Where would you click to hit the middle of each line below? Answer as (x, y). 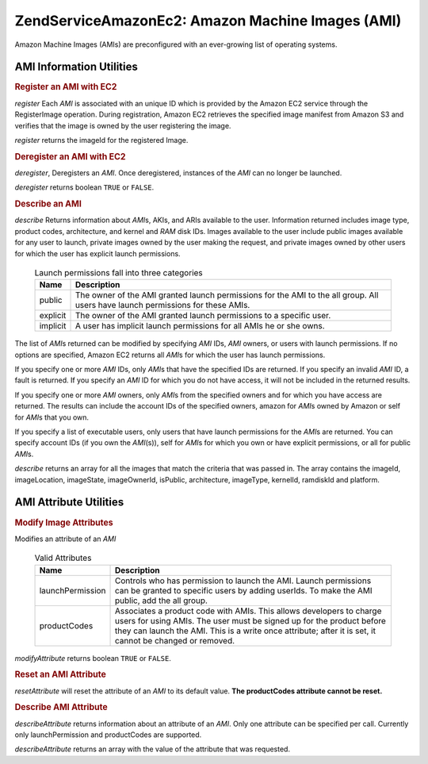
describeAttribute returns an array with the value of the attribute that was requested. (153, 749)
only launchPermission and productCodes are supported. (108, 735)
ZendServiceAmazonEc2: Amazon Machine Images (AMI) (208, 21)
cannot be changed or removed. (175, 640)
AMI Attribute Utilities (69, 503)
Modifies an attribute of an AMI (65, 539)
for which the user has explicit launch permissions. (98, 253)
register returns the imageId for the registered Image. (101, 140)
